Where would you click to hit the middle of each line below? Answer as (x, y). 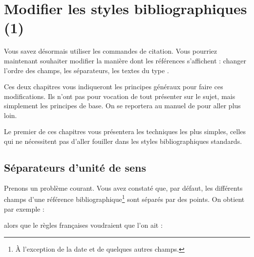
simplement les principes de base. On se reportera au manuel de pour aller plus (122, 106)
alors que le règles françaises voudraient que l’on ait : (83, 225)
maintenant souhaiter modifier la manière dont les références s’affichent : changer (125, 60)
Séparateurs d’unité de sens (75, 168)
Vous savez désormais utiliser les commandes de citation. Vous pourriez (111, 51)
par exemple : (24, 208)
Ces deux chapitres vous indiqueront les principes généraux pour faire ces (114, 87)
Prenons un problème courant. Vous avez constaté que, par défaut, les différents (123, 188)
